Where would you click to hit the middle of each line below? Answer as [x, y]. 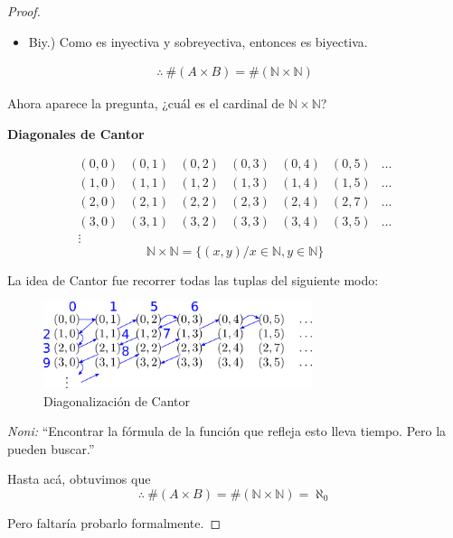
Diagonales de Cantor [76, 133]
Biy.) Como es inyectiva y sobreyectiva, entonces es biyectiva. [198, 41]
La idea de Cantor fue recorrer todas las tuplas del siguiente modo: [193, 279]
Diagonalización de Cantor [117, 400]
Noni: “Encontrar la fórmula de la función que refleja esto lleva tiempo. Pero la [227, 431]
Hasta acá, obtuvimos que [79, 479]
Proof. [24, 11]
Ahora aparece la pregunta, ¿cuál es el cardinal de [146, 103]
